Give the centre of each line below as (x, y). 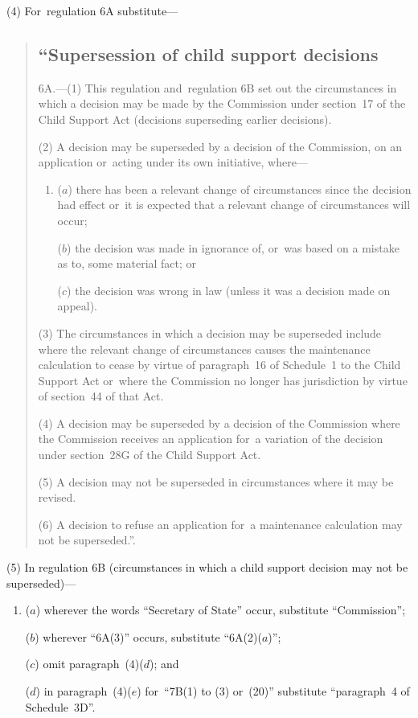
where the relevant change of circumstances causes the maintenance (204, 349)
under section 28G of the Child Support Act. (150, 455)
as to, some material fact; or (127, 263)
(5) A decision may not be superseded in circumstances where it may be (216, 481)
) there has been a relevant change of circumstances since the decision (240, 189)
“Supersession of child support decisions (208, 53)
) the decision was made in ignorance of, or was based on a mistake (233, 247)
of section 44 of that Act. (101, 396)
